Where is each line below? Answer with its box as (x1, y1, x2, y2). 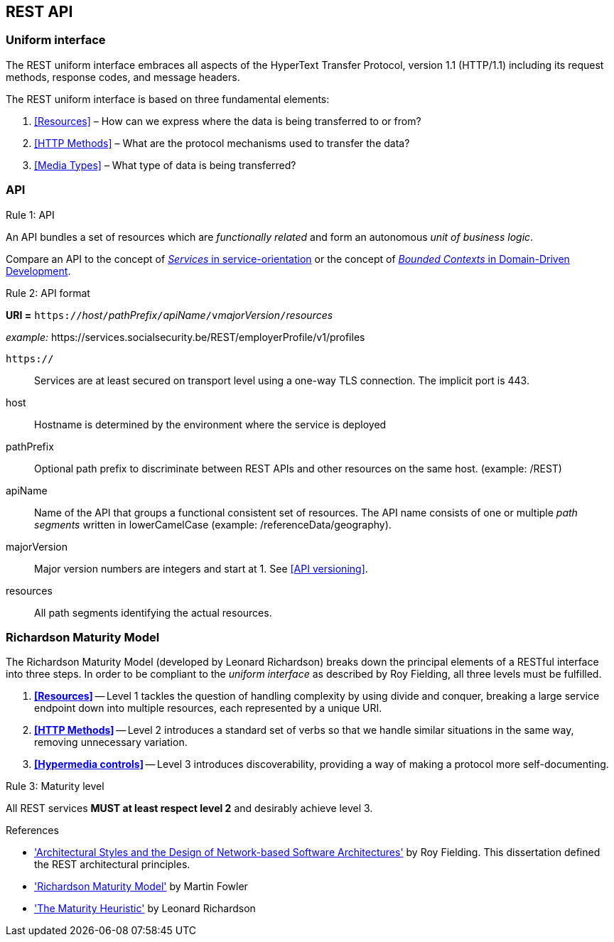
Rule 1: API (6, 208, 55, 221)
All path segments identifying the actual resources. (34, 606, 272, 619)
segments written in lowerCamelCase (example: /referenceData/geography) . (34, 518, 392, 531)
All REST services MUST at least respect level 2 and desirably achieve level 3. (6, 802, 373, 815)
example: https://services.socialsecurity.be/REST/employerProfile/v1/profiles (6, 330, 365, 343)
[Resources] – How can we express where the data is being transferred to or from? (34, 114, 421, 127)
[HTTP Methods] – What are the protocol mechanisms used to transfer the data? (34, 136, 410, 149)
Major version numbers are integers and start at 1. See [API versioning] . (34, 562, 368, 575)
